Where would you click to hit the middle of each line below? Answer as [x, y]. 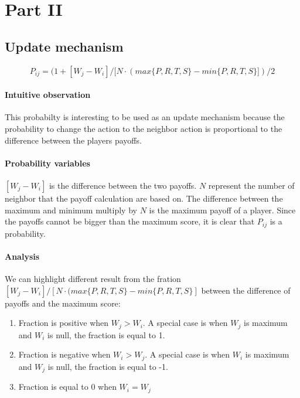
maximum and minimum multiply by [71, 210]
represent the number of [251, 185]
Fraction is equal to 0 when [67, 387]
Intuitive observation [48, 95]
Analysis [22, 256]
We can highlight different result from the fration [93, 278]
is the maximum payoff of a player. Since [222, 210]
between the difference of [246, 290]
